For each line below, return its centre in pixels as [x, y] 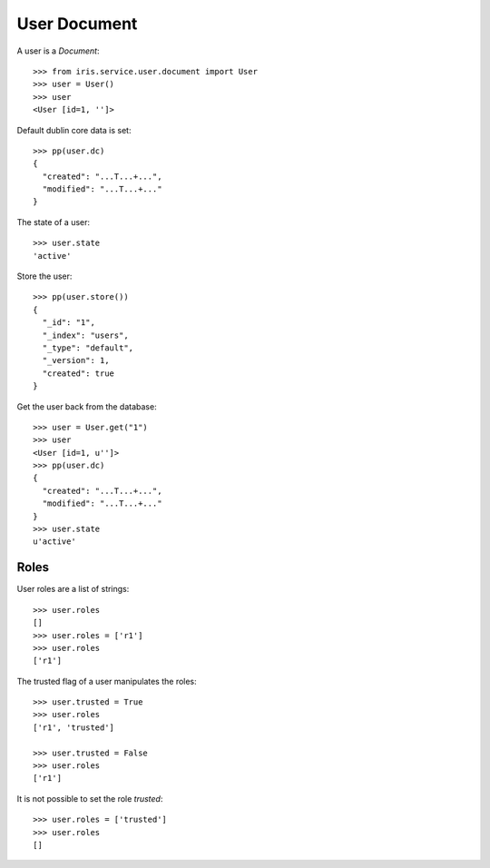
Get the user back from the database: [87, 406]
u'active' [54, 542]
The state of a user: [54, 222]
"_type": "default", [88, 348]
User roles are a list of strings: [73, 589]
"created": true [78, 373]
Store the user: [44, 276]
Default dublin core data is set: [74, 130]
